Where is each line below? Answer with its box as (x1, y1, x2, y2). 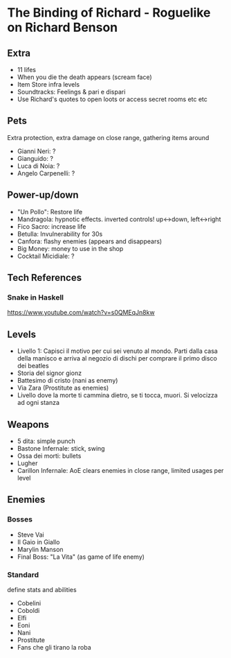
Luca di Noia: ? (17, 162, 60, 170)
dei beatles (17, 362, 50, 370)
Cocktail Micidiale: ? (17, 252, 75, 260)
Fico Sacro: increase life (17, 222, 86, 230)
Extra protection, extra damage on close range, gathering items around (7, 133, 210, 141)
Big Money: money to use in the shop (17, 244, 124, 252)
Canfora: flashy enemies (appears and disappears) (17, 237, 163, 245)
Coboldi (17, 606, 40, 614)
